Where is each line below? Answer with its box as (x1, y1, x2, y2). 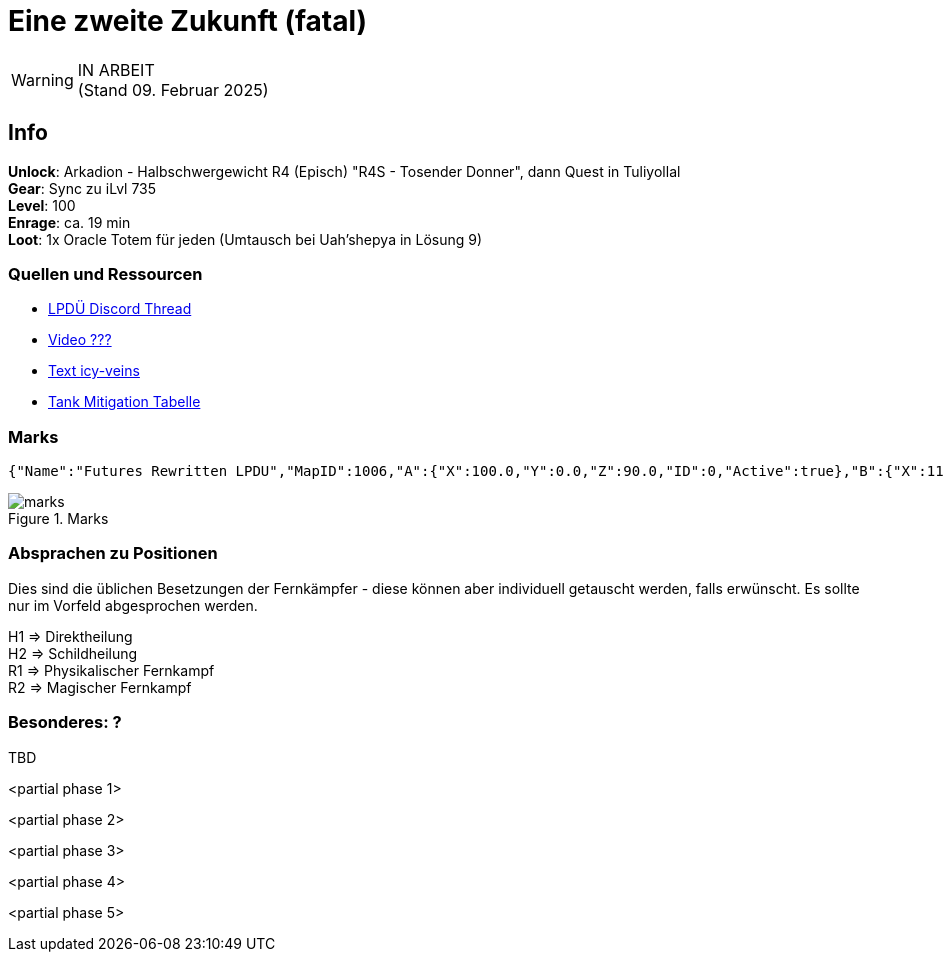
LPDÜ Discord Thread (48, 300, 192, 318)
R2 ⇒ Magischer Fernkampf (8, 678, 192, 696)
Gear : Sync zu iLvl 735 (8, 179, 157, 197)
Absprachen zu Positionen (8, 543, 218, 564)
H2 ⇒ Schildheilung (8, 644, 138, 662)
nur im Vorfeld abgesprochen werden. (8, 596, 258, 614)
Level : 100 (8, 196, 76, 214)
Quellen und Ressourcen (8, 263, 203, 284)
